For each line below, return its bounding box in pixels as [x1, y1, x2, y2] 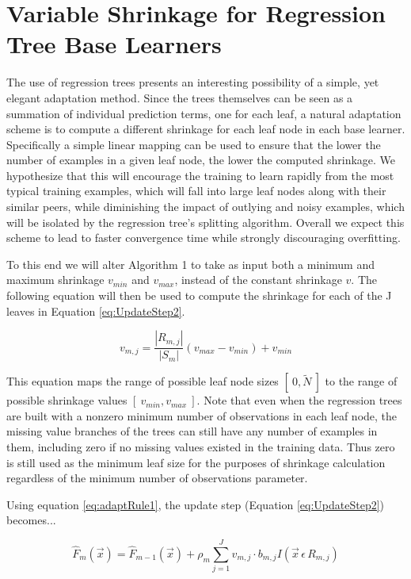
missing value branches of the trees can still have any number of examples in [6, 423, 378, 439]
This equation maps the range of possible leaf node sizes [6, 373, 279, 389]
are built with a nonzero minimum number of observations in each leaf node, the [6, 407, 398, 424]
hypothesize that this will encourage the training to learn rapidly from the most [6, 167, 394, 183]
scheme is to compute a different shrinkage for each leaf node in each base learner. [6, 121, 405, 137]
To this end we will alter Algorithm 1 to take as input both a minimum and [6, 255, 375, 272]
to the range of [325, 373, 398, 389]
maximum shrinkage [6, 271, 105, 288]
